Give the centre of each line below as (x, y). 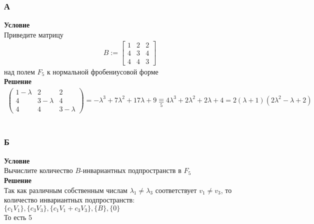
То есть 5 (18, 217)
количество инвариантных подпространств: (69, 200)
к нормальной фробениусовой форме (102, 71)
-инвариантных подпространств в (131, 170)
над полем (19, 71)
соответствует (176, 190)
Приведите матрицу (34, 34)
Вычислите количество (38, 170)
